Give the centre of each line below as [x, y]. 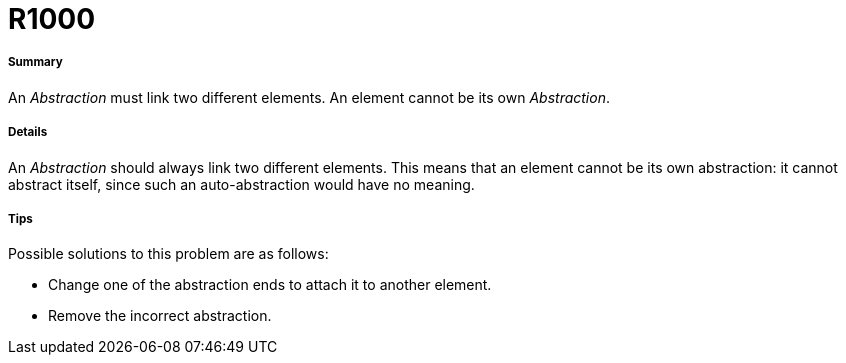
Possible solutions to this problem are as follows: [168, 254]
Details [28, 132]
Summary [35, 62]
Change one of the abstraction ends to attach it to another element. [270, 285]
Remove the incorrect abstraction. [160, 316]
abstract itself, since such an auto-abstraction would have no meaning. [241, 184]
